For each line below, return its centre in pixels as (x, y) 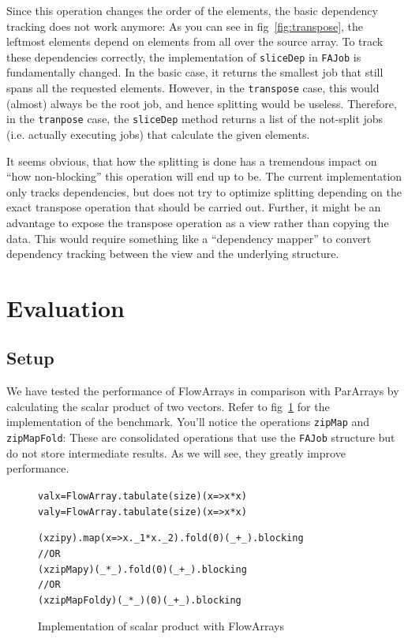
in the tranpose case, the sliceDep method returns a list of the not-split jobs (195, 119)
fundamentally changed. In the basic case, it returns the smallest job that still (195, 72)
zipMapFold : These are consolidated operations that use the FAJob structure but (201, 437)
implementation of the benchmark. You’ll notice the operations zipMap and (188, 422)
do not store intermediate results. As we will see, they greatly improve (176, 452)
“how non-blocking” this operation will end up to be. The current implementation (204, 176)
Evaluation (66, 307)
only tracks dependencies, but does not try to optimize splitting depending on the (204, 191)
